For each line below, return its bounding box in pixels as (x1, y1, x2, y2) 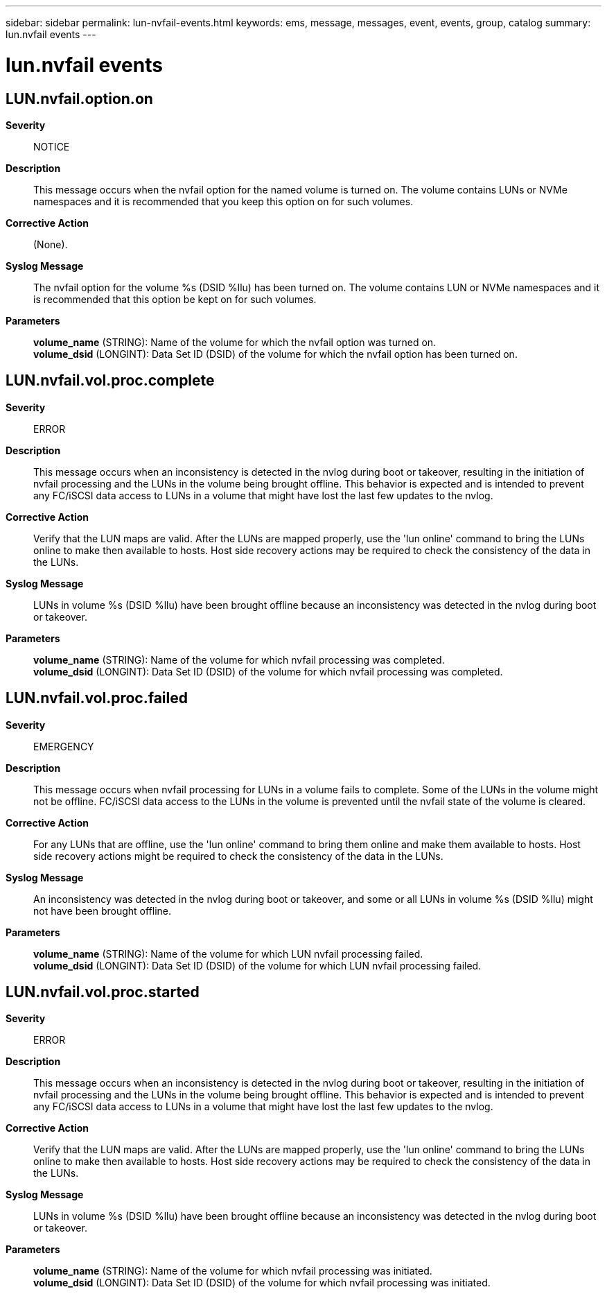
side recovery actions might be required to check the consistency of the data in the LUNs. (33, 849, 443, 862)
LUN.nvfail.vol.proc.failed (6, 689, 188, 707)
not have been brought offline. (33, 904, 172, 917)
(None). (33, 238, 68, 250)
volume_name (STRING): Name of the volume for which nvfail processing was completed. (33, 653, 445, 666)
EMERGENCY (33, 740, 94, 752)
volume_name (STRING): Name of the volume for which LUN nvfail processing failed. (33, 947, 423, 960)
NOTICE (33, 140, 70, 153)
